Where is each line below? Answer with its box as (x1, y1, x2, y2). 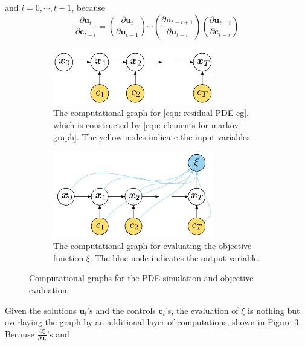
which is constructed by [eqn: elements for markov (53, 118, 239, 131)
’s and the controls (87, 303, 156, 316)
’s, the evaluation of (165, 303, 239, 316)
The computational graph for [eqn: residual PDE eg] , (53, 106, 249, 119)
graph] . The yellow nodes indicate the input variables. (53, 130, 252, 143)
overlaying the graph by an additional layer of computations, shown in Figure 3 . (5, 316, 301, 328)
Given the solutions (5, 303, 77, 316)
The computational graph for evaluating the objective (53, 239, 252, 252)
